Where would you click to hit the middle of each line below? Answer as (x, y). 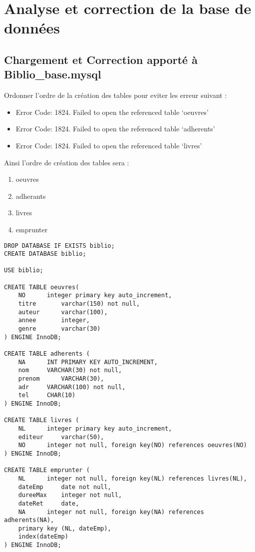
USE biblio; (24, 271)
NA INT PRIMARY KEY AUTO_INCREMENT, (88, 362)
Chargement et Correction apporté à (101, 59)
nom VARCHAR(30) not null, (70, 370)
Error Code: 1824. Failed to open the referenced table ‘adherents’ (115, 129)
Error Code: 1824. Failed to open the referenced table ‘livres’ (109, 145)
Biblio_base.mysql (53, 74)
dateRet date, (49, 503)
